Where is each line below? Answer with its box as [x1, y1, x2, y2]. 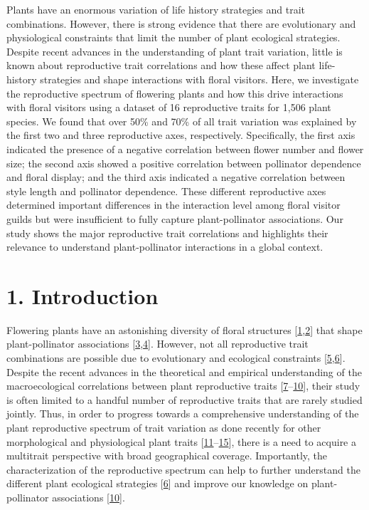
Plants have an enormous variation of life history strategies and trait [6, 2, 306, 16]
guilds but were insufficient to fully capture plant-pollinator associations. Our [6, 211, 343, 226]
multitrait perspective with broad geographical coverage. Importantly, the [6, 448, 328, 463]
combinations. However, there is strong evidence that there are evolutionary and [6, 16, 356, 31]
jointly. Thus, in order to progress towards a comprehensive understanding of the [6, 406, 359, 421]
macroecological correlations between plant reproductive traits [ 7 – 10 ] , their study [6, 378, 360, 393]
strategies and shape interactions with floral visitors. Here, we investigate [40, 71, 359, 86]
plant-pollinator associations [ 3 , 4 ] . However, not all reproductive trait [6, 336, 309, 351]
